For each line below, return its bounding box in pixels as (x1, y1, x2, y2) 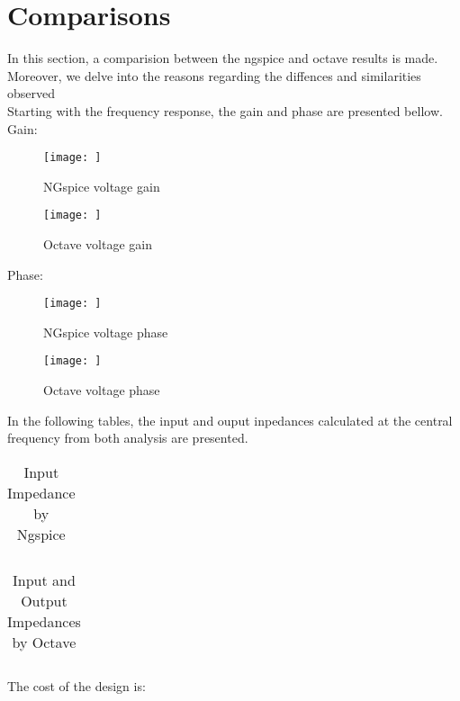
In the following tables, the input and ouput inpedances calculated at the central (7, 410, 453, 429)
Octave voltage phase (43, 381, 160, 400)
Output (21, 589, 68, 611)
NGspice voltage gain (43, 176, 160, 195)
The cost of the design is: (7, 676, 146, 695)
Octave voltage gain (43, 235, 152, 253)
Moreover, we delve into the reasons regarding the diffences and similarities (7, 66, 421, 85)
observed (7, 84, 56, 103)
